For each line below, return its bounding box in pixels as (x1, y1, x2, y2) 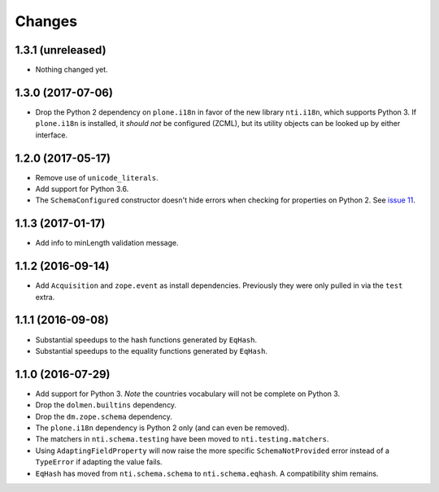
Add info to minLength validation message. (35, 238, 179, 248)
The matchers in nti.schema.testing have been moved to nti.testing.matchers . (35, 434, 329, 444)
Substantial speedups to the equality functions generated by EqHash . (35, 346, 268, 355)
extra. (35, 292, 55, 302)
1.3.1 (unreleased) (15, 43, 106, 57)
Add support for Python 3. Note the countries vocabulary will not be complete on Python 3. (35, 389, 341, 398)
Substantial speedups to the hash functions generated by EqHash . (35, 334, 258, 345)
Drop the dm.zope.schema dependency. (35, 411, 172, 421)
